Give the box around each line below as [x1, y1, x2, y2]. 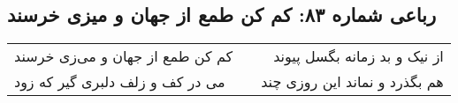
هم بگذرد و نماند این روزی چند [261, 71, 444, 92]
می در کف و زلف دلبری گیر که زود [14, 71, 225, 92]
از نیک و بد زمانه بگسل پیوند [273, 46, 444, 67]
